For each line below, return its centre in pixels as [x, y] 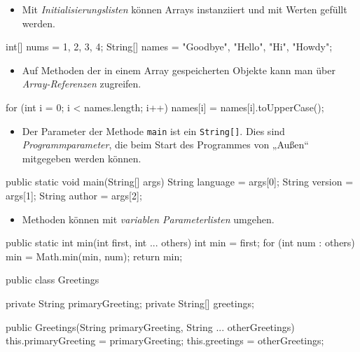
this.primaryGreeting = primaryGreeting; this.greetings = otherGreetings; [165, 340]
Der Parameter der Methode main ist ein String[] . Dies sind [153, 131]
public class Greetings [53, 280]
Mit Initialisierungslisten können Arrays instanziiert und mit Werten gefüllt [185, 9]
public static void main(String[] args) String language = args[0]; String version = [180, 182]
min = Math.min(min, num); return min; [94, 256]
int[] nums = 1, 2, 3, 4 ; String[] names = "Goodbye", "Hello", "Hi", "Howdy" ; [169, 47]
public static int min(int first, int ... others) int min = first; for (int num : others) [180, 242]
